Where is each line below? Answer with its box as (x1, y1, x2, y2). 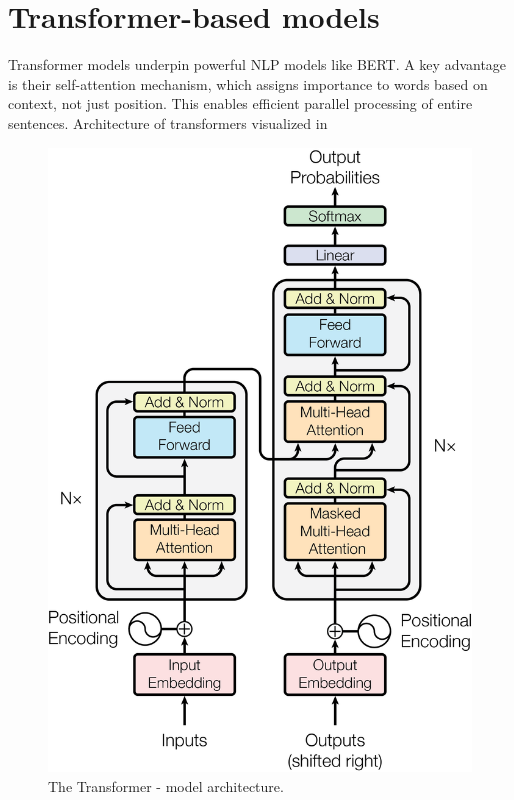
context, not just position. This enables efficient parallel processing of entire (8, 93, 473, 114)
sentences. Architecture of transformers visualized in (8, 112, 328, 133)
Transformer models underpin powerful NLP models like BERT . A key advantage (8, 54, 507, 75)
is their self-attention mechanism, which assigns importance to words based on (8, 73, 488, 94)
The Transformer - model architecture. (48, 775, 284, 796)
